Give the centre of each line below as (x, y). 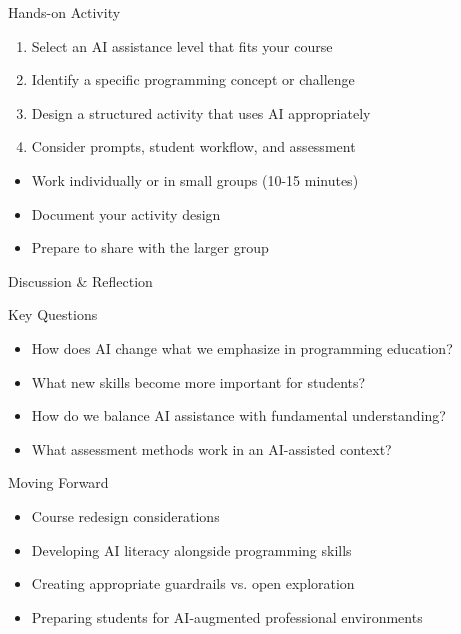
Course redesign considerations (125, 515)
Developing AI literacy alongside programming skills (191, 549)
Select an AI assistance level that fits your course (182, 45)
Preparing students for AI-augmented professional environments (227, 616)
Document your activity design (126, 213)
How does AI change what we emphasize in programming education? (242, 347)
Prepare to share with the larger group (150, 247)
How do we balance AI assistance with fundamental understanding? (238, 415)
